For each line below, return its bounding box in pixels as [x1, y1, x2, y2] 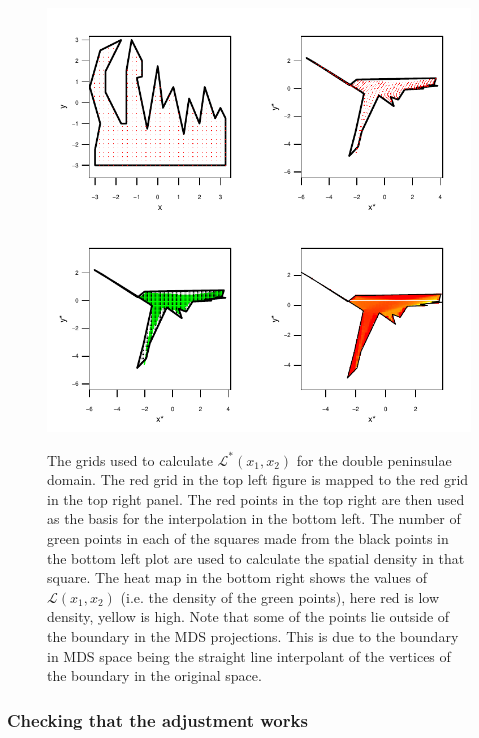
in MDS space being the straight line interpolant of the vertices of [47, 645, 451, 666]
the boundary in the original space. [47, 665, 262, 686]
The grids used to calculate [47, 449, 213, 470]
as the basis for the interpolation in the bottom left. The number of [47, 508, 461, 529]
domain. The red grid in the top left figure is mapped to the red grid [47, 469, 469, 490]
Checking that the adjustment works [7, 707, 308, 732]
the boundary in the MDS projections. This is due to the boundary [47, 625, 459, 646]
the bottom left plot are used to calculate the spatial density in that [47, 547, 465, 568]
